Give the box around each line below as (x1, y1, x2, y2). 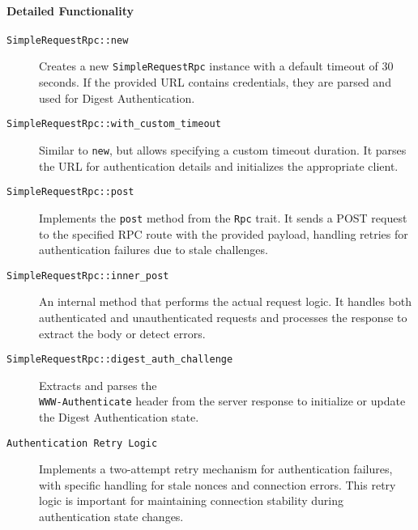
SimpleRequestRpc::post (6, 186, 134, 198)
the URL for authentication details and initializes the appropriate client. (39, 157, 399, 174)
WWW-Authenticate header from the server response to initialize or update (39, 392, 406, 409)
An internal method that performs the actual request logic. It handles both (39, 293, 412, 310)
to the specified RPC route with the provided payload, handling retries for (39, 225, 408, 242)
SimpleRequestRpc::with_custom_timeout (6, 118, 221, 130)
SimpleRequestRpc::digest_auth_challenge (6, 354, 233, 366)
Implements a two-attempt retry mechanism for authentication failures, (39, 460, 393, 477)
